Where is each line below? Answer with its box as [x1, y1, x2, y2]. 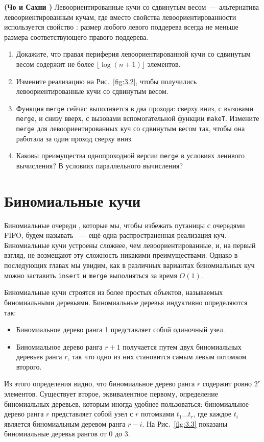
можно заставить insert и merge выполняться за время [4, 269, 177, 280]
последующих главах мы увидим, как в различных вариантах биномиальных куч [4, 260, 255, 271]
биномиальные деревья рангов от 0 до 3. [4, 428, 130, 439]
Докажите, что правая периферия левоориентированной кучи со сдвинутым [16, 48, 251, 59]
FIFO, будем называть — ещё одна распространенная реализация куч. [4, 230, 227, 240]
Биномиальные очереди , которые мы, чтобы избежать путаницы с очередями [4, 219, 245, 230]
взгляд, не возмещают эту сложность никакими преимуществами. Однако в [4, 250, 238, 260]
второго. [16, 361, 42, 372]
